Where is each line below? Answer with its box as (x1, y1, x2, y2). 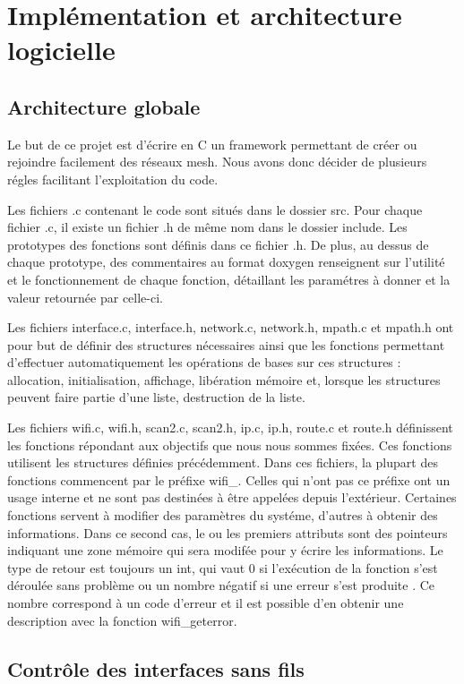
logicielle (7, 31, 116, 68)
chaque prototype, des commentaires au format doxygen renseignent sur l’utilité (7, 252, 445, 271)
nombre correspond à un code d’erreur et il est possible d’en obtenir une (7, 594, 404, 612)
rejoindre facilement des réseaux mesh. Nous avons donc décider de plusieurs (7, 152, 427, 171)
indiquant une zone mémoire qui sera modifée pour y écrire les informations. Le (7, 541, 443, 560)
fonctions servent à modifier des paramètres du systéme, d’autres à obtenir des (7, 506, 438, 525)
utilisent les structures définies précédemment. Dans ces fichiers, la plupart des (7, 453, 438, 472)
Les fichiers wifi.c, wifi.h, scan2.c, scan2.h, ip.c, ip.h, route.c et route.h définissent (7, 418, 453, 437)
